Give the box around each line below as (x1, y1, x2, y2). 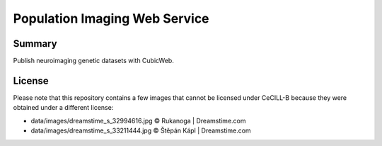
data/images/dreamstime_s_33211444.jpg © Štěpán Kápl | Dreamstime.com (30, 126, 251, 135)
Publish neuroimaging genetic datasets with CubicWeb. (13, 57, 175, 65)
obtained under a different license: (13, 103, 114, 112)
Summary (13, 38, 57, 50)
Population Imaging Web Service (13, 11, 209, 26)
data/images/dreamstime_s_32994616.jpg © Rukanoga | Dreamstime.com (30, 116, 246, 125)
